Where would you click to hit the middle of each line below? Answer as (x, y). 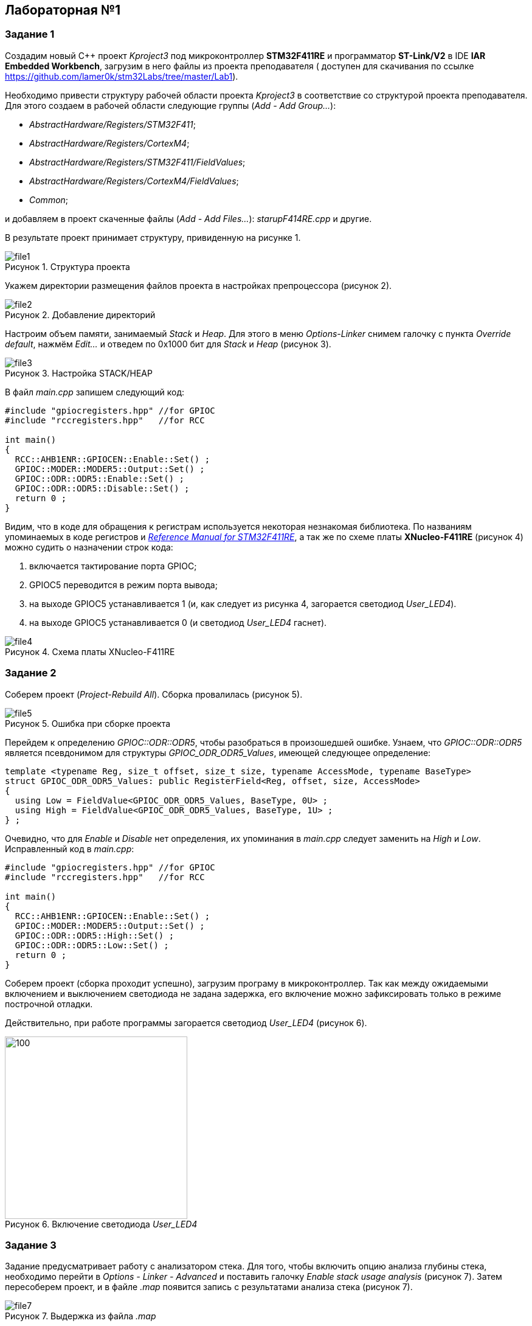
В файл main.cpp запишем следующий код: (95, 392)
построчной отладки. (49, 1004)
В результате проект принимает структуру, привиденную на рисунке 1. (153, 237)
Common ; (49, 200)
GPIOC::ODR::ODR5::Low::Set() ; (92, 945)
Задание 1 (30, 34)
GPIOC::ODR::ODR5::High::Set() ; (95, 935)
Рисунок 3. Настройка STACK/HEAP (79, 373)
